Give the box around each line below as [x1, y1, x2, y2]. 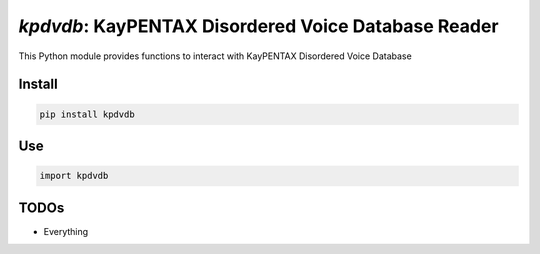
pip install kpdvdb [39, 108, 135, 120]
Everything [43, 225, 89, 237]
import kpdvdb [39, 170, 109, 182]
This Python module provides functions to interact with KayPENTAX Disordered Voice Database [18, 50, 412, 62]
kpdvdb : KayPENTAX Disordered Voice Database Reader [18, 15, 499, 37]
